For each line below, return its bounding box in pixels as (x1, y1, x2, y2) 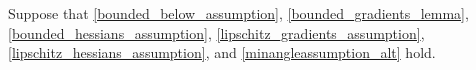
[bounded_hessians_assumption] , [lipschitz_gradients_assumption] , (8, 22, 425, 43)
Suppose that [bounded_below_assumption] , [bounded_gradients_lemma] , (8, 3, 469, 23)
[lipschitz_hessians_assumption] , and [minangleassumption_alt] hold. (8, 42, 436, 63)
